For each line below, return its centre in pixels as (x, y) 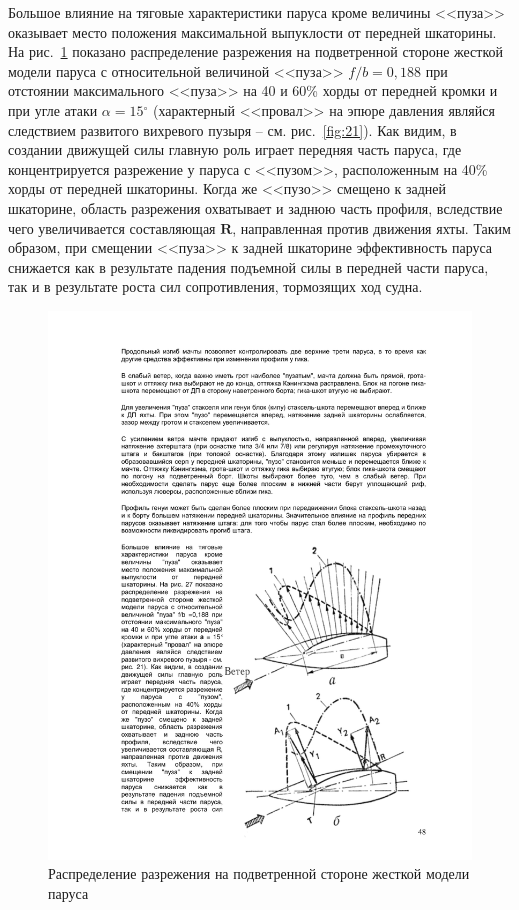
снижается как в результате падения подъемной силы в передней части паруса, (248, 266)
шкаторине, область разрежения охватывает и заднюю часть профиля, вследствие (255, 207)
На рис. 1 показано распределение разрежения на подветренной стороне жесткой (255, 51)
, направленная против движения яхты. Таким (371, 227)
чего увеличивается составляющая (112, 227)
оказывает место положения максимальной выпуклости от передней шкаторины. (252, 31)
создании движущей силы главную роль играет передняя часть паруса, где (235, 149)
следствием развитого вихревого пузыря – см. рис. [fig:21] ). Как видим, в (232, 129)
